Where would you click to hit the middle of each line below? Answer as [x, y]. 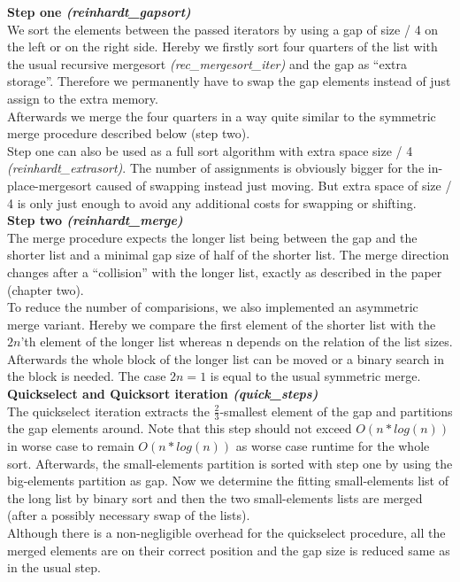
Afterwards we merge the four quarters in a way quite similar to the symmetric [222, 116]
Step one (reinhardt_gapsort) [99, 12]
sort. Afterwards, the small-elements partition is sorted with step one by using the [230, 463]
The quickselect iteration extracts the [108, 411]
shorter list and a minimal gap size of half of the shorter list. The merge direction [228, 255]
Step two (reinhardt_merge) [95, 220]
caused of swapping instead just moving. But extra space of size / [274, 185]
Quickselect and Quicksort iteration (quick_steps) [163, 394]
